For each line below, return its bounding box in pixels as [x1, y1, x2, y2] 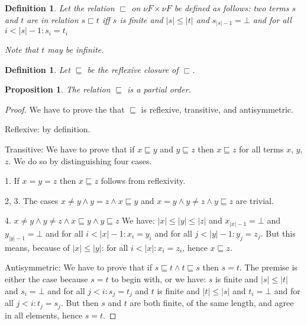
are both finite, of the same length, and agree [130, 297, 294, 309]
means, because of [5, 241, 70, 253]
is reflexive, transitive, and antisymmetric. [141, 103, 293, 115]
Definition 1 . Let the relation [5, 2, 115, 14]
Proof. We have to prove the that [5, 103, 125, 115]
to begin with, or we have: [111, 273, 206, 285]
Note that [5, 43, 39, 56]
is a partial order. [127, 83, 191, 95]
